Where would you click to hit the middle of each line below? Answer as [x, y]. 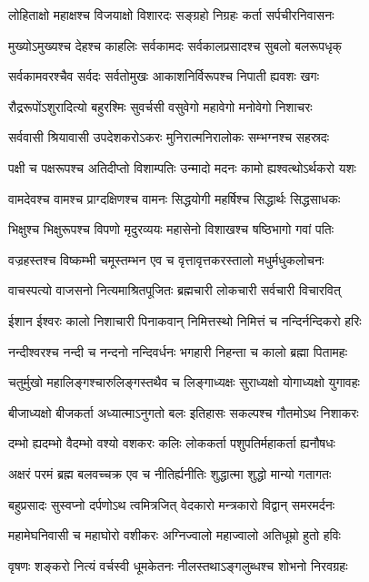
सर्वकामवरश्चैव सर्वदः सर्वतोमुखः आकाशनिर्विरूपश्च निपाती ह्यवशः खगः [164, 76]
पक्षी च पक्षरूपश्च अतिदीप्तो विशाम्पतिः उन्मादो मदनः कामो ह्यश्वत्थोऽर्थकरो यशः [182, 167]
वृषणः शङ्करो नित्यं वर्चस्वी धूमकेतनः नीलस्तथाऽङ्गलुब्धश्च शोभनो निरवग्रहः [178, 565]
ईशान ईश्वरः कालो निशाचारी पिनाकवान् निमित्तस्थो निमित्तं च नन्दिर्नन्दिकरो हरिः [185, 320]
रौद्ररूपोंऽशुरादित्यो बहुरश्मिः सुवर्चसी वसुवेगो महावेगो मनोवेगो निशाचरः [160, 106]
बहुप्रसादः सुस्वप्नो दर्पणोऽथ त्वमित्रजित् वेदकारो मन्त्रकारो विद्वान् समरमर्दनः [172, 504]
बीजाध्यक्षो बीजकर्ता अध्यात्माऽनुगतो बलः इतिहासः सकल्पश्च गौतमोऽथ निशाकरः [184, 412]
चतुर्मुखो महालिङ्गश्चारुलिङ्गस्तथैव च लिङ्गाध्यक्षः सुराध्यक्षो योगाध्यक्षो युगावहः [184, 382]
